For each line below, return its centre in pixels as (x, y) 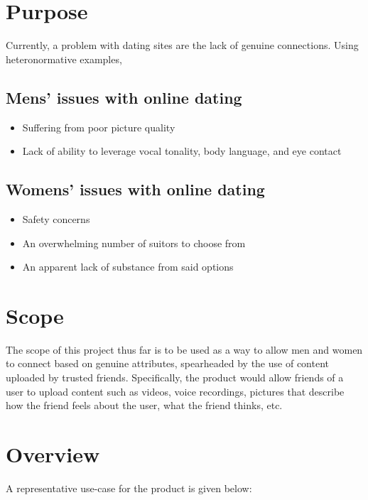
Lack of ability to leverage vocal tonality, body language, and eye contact (182, 151)
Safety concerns (56, 218)
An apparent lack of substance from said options (128, 267)
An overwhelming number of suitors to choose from (134, 243)
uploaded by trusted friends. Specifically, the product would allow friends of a (175, 377)
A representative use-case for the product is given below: (129, 488)
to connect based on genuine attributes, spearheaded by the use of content (167, 363)
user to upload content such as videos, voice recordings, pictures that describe (175, 391)
